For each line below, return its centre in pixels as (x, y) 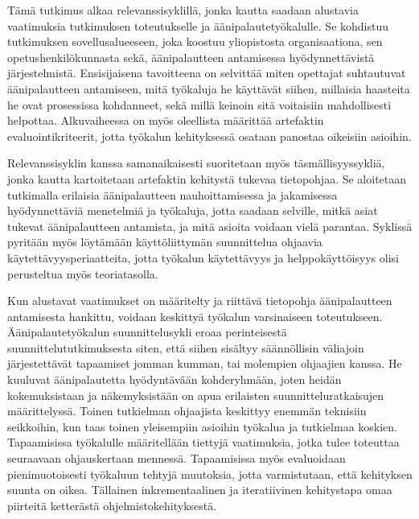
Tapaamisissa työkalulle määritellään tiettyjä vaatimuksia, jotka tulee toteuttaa (203, 442)
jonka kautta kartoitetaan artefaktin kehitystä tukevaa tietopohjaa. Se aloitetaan (207, 178)
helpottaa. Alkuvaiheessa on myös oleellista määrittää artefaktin (166, 120)
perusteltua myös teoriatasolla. (83, 273)
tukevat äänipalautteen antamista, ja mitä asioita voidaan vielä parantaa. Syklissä (210, 226)
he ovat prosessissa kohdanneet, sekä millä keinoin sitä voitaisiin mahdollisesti (199, 104)
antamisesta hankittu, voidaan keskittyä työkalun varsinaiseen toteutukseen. (195, 316)
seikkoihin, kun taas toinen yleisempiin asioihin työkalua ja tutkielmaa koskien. (202, 426)
